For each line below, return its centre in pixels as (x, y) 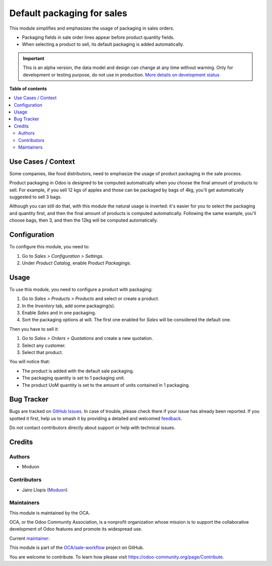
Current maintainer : (29, 538)
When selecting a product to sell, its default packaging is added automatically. (103, 44)
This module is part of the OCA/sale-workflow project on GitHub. (77, 548)
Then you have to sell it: (34, 329)
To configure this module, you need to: (50, 247)
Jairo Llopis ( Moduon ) (45, 490)
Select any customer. (44, 345)
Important (34, 58)
